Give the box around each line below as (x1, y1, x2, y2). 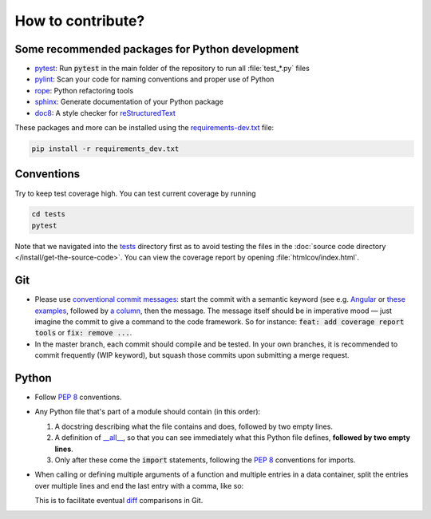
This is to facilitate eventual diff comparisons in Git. (34, 496, 204, 505)
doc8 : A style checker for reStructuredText (34, 108, 176, 117)
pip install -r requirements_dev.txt (31, 145, 180, 153)
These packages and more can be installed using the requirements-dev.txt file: (14, 123, 275, 133)
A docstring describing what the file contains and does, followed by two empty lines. (54, 422, 333, 431)
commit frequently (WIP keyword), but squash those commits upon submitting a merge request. (34, 351, 350, 360)
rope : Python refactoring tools (34, 85, 134, 95)
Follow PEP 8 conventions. (34, 392, 122, 402)
